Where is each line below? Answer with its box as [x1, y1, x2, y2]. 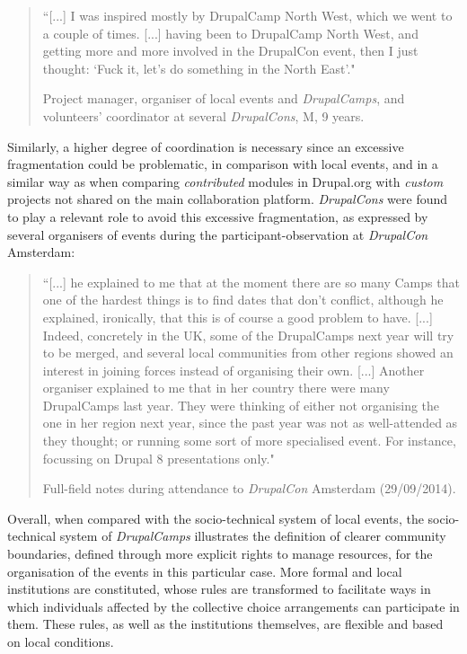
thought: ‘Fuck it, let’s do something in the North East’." [42, 58, 356, 77]
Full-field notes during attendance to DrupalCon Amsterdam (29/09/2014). [42, 479, 456, 498]
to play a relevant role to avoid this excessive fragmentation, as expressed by [7, 207, 428, 225]
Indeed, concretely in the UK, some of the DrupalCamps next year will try [42, 325, 454, 344]
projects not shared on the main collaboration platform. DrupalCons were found [7, 190, 448, 208]
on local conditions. [7, 632, 114, 650]
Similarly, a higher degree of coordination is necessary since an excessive [7, 137, 404, 155]
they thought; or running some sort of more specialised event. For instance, [42, 431, 456, 450]
